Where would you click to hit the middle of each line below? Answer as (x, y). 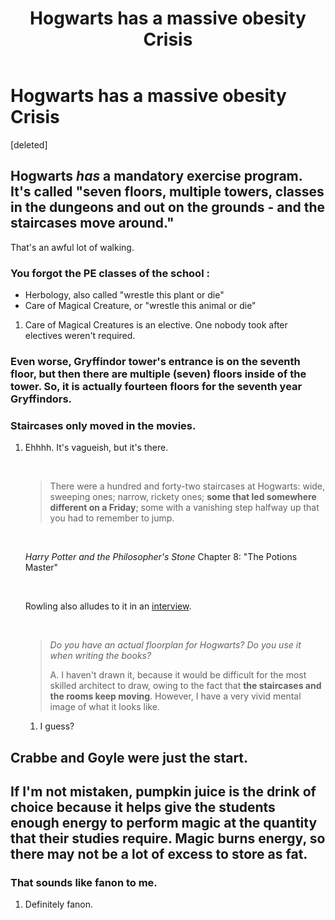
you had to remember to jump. (112, 518)
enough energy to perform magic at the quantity (164, 823)
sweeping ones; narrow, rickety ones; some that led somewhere (183, 497)
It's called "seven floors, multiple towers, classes (167, 192)
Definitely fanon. (58, 904)
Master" (41, 568)
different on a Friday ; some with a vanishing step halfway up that (184, 508)
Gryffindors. (41, 399)
